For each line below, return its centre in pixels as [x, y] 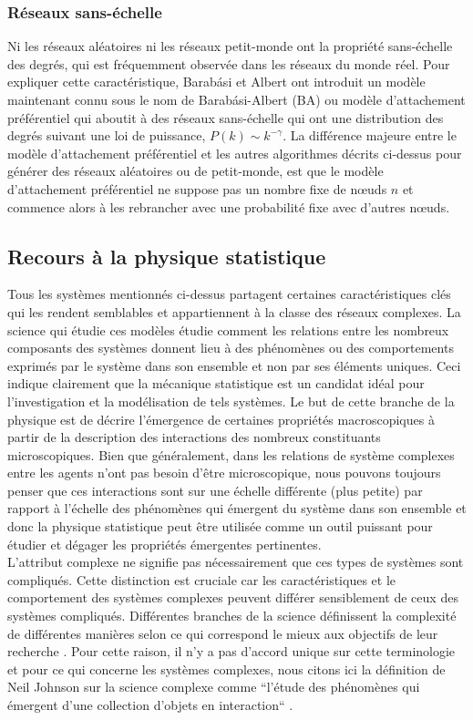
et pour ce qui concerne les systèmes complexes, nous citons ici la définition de [226, 669]
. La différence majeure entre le [370, 135]
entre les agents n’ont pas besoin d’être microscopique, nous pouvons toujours [224, 473]
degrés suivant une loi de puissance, [107, 135]
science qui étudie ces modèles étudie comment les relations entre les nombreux [228, 329]
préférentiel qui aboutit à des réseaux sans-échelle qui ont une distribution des [226, 117]
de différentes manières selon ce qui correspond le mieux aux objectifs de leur [223, 633]
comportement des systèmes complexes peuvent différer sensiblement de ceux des [233, 597]
